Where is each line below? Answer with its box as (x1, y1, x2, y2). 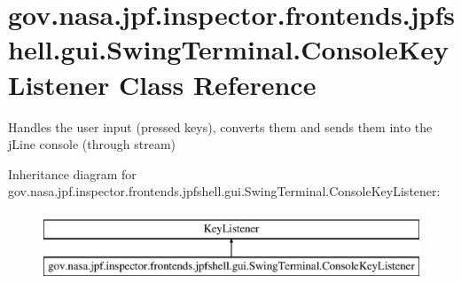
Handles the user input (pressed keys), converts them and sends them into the (8, 117, 433, 136)
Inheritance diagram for (8, 164, 137, 183)
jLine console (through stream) (8, 135, 176, 153)
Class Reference (118, 66, 316, 102)
